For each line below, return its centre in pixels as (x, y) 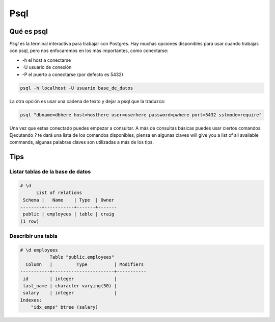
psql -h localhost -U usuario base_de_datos (77, 88)
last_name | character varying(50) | (70, 286)
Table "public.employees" (82, 257)
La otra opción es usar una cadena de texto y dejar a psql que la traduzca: (87, 101)
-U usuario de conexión (47, 67)
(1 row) (30, 221)
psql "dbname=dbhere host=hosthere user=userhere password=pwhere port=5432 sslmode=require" (141, 115)
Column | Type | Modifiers (85, 264)
